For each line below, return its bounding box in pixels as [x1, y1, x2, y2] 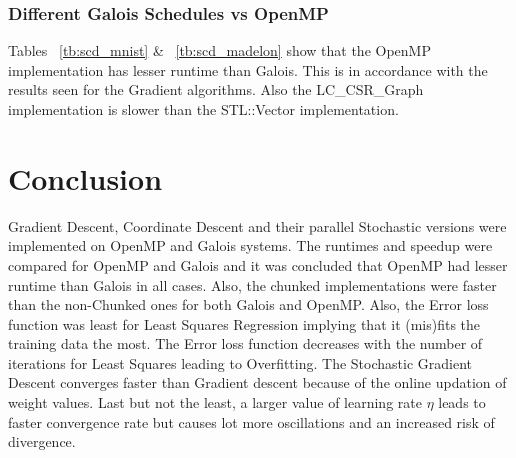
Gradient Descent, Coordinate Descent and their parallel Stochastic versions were [8, 215, 507, 236]
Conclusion [8, 157, 163, 198]
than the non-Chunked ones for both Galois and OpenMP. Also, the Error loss [8, 294, 489, 315]
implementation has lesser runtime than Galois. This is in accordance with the [8, 59, 488, 80]
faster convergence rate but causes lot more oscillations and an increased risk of [8, 411, 495, 432]
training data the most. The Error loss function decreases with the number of [8, 333, 483, 354]
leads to [438, 392, 486, 413]
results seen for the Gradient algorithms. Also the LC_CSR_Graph [8, 79, 424, 100]
